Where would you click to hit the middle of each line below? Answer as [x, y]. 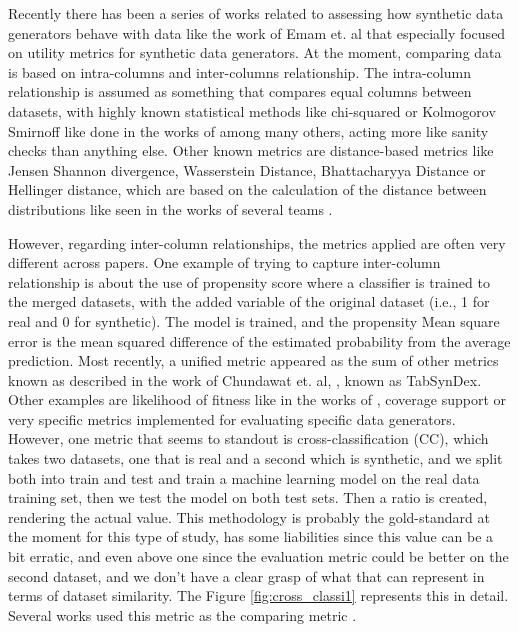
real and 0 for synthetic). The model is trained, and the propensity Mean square [254, 320]
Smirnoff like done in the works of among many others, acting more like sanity [248, 130]
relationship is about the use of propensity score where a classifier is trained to [249, 281]
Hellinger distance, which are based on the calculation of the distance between [247, 189]
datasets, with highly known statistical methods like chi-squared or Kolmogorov [252, 110]
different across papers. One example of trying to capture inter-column [224, 262]
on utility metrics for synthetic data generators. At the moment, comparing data [255, 52]
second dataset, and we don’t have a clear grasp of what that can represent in [246, 575]
